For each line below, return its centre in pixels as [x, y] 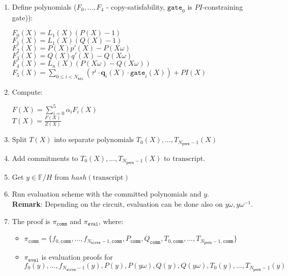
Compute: [27, 91]
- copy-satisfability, [136, 7]
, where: [111, 221]
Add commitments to [45, 158]
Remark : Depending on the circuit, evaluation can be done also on [117, 204]
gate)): [22, 17]
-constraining [223, 7]
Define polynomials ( [44, 7]
